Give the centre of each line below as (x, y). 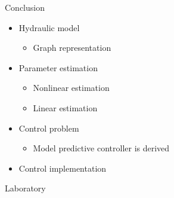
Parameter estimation (58, 67)
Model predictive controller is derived (101, 148)
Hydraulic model (49, 27)
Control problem (49, 128)
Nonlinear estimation (71, 88)
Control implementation (63, 168)
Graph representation (72, 48)
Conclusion (25, 7)
